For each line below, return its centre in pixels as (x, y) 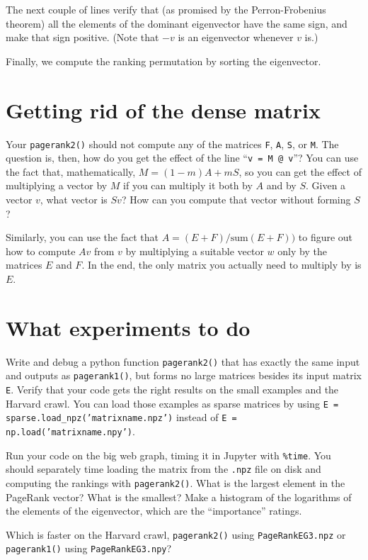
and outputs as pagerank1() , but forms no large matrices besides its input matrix (184, 375)
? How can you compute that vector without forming (236, 199)
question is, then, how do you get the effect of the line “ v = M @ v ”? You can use (182, 158)
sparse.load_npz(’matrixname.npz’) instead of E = (121, 417)
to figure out (326, 237)
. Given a (326, 185)
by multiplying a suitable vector (195, 251)
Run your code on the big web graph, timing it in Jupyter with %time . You (168, 455)
